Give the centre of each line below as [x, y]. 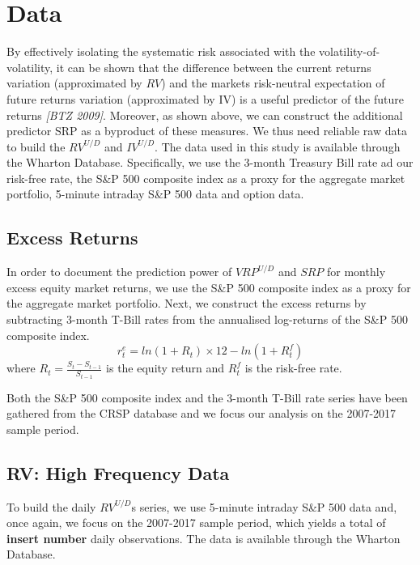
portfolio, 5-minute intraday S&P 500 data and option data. [155, 194]
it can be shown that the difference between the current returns [214, 67]
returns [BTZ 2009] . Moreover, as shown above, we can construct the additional [205, 115]
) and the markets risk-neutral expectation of [273, 83]
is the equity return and [165, 368]
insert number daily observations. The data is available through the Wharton [204, 538]
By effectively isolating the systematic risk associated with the [161, 51]
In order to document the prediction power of [119, 272]
